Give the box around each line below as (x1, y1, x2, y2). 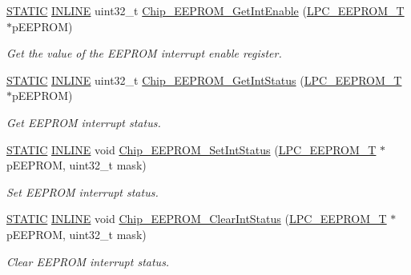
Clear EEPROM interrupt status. (6, 253, 170, 269)
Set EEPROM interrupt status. (6, 183, 159, 200)
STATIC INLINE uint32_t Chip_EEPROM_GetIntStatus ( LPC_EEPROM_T (6, 71, 402, 88)
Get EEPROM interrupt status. (6, 114, 161, 130)
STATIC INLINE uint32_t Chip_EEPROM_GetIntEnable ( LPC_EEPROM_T (6, 2, 405, 18)
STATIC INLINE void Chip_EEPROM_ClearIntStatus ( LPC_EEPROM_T (6, 210, 387, 227)
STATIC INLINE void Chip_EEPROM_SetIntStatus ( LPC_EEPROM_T (6, 141, 377, 157)
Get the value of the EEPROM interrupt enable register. (6, 45, 282, 62)
